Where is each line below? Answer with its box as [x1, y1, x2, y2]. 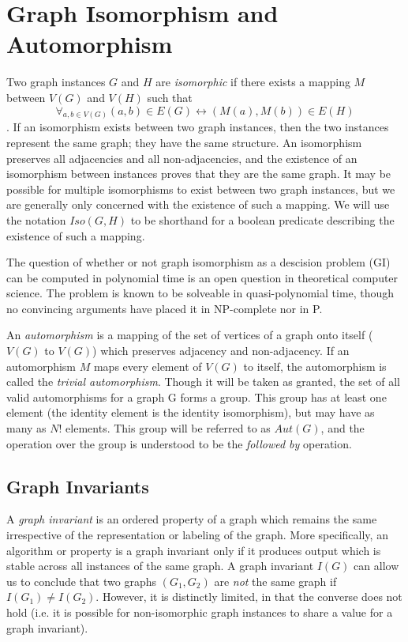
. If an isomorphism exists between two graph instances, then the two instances [6, 119, 389, 135]
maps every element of [93, 357, 202, 374]
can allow [354, 557, 399, 574]
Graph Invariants [6, 474, 149, 498]
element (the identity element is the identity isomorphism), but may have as [6, 404, 375, 421]
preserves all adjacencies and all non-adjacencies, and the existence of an [6, 149, 357, 166]
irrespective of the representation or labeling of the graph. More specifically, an [6, 527, 388, 543]
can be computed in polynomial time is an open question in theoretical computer [6, 269, 399, 285]
